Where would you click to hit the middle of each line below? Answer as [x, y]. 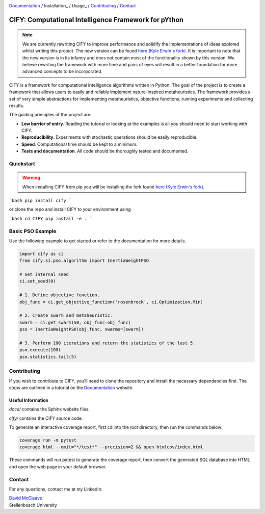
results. [17, 105]
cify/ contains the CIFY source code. [46, 418]
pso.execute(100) [40, 350]
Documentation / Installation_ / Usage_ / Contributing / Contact [72, 6]
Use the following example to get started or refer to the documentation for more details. [98, 241]
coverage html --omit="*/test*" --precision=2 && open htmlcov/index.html [111, 447]
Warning [31, 178]
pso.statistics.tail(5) [48, 357]
